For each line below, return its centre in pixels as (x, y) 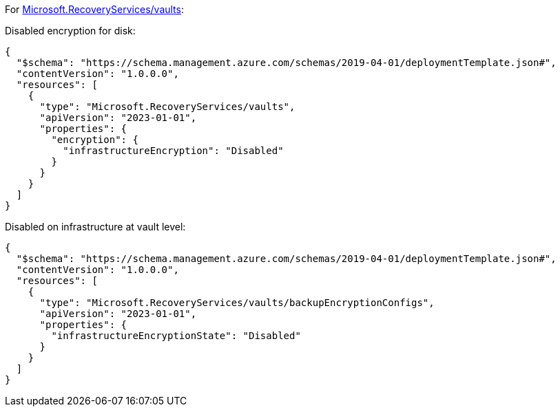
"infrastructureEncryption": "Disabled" (173, 151)
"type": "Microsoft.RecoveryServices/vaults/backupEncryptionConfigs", (237, 303)
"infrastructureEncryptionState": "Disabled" (176, 336)
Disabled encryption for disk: (70, 31)
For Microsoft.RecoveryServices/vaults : (94, 9)
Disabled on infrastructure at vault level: (95, 227)
